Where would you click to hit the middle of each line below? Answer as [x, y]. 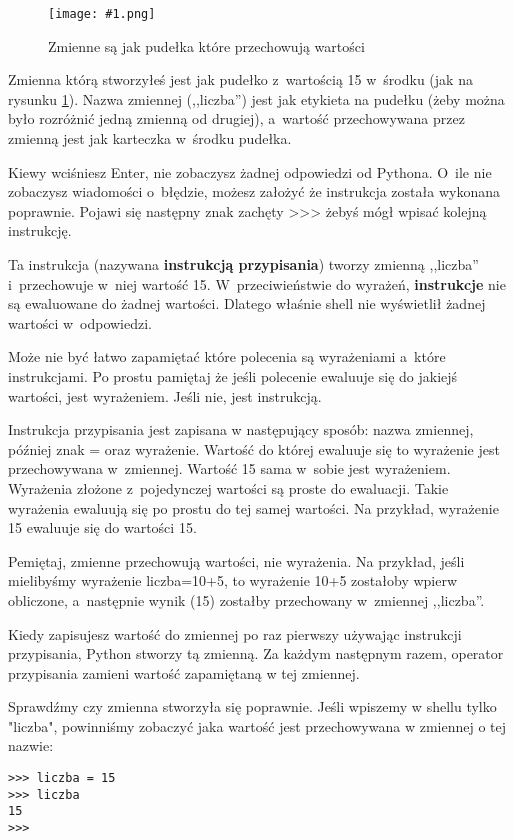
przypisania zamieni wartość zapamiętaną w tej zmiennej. [184, 672]
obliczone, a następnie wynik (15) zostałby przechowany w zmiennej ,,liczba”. [246, 599]
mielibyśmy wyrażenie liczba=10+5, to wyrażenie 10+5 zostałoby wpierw [233, 580]
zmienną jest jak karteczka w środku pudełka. [150, 138]
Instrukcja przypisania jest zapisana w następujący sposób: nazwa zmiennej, [241, 429]
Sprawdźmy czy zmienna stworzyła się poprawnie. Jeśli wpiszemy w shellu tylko [252, 706]
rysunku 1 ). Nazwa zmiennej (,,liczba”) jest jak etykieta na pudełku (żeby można [256, 98]
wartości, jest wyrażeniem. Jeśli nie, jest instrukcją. [165, 395]
